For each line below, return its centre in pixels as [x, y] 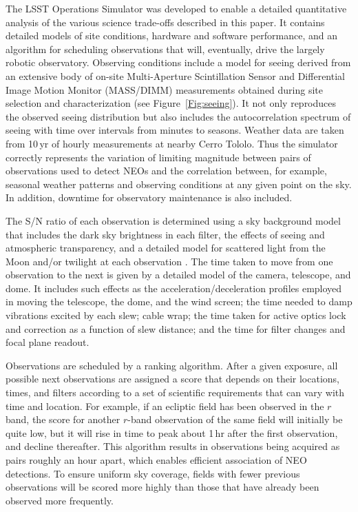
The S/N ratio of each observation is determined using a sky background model [173, 220]
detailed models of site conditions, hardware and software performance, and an [171, 35]
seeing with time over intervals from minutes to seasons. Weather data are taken [175, 130]
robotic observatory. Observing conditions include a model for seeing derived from [178, 62]
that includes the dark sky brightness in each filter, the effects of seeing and [165, 234]
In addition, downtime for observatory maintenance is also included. [149, 197]
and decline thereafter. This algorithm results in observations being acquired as [173, 446]
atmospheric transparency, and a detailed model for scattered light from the [166, 248]
